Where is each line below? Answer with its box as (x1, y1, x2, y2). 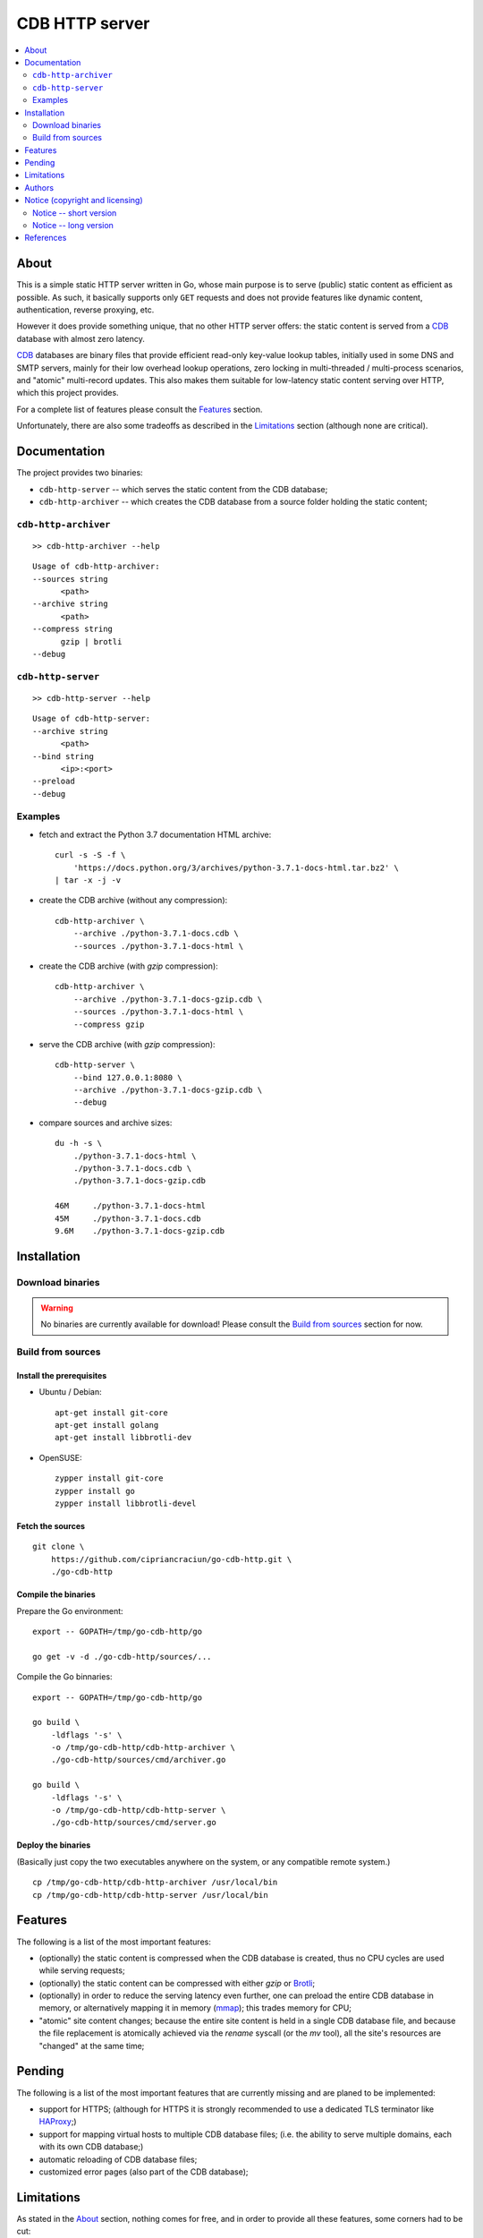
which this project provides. (16, 388, 120, 398)
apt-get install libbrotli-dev (55, 1432, 192, 1443)
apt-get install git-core (55, 1407, 169, 1418)
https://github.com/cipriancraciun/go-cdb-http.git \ (50, 1554, 292, 1564)
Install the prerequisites (16, 1370, 107, 1380)
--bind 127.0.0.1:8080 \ (72, 1072, 182, 1082)
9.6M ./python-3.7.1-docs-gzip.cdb (55, 1226, 225, 1235)
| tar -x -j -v (55, 875, 122, 885)
